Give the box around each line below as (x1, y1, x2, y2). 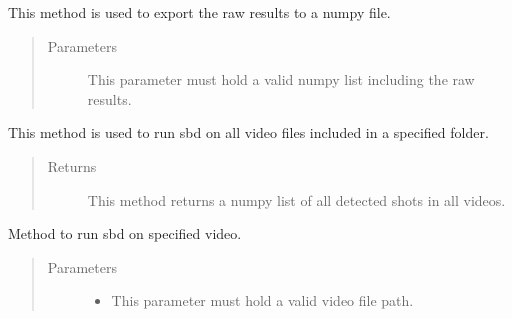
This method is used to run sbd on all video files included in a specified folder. (8, 122, 489, 143)
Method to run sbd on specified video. (8, 223, 242, 244)
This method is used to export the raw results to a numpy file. (8, 2, 391, 22)
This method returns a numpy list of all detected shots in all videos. (87, 189, 506, 210)
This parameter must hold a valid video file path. (111, 290, 414, 311)
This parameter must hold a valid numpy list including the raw (87, 69, 475, 90)
